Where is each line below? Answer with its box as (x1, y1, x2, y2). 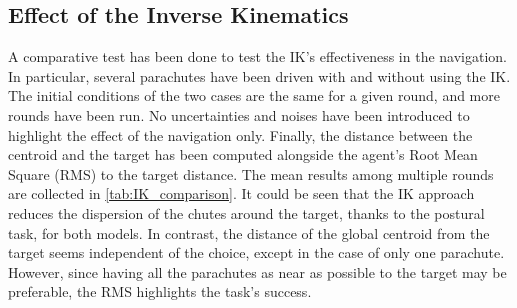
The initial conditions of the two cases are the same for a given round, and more (8, 85, 500, 106)
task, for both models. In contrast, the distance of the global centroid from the (8, 222, 490, 243)
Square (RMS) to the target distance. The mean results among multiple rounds (8, 163, 494, 184)
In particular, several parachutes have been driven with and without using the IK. (8, 65, 511, 86)
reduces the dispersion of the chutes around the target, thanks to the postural (8, 202, 485, 223)
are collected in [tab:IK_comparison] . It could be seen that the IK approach (8, 183, 475, 204)
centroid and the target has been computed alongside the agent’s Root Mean (8, 144, 478, 165)
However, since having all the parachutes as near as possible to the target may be (8, 261, 507, 282)
